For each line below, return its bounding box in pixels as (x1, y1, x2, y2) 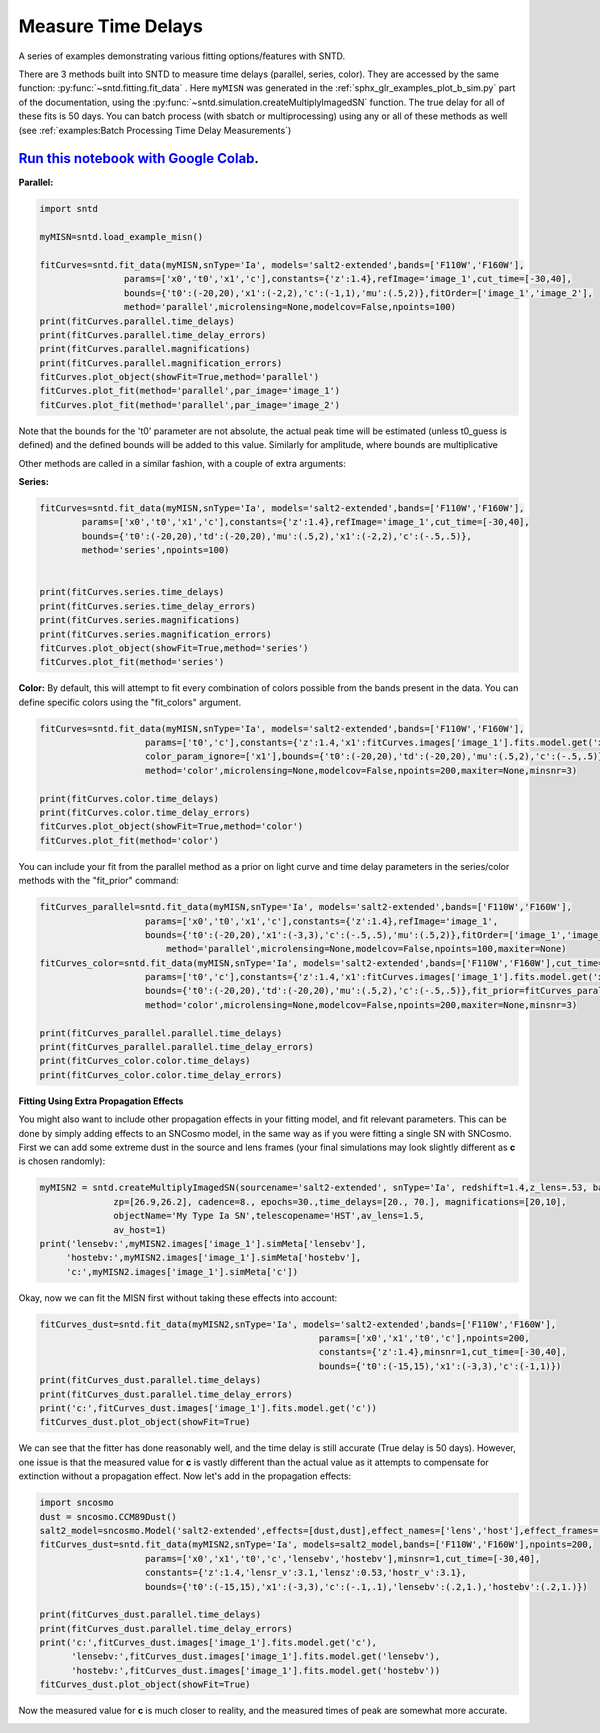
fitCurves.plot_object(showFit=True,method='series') (39, 642, 309, 654)
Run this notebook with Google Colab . (18, 150, 260, 167)
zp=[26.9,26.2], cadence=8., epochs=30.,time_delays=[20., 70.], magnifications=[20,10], (113, 1196, 567, 1207)
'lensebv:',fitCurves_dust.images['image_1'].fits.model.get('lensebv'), (71, 1651, 441, 1662)
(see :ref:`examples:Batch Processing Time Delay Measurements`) (18, 124, 292, 136)
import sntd (39, 203, 99, 215)
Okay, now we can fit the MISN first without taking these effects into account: (18, 1291, 338, 1304)
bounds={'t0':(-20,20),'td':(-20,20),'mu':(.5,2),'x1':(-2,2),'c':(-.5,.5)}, (81, 530, 472, 542)
